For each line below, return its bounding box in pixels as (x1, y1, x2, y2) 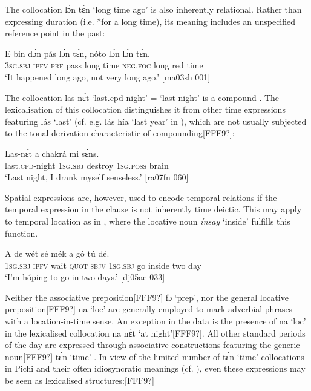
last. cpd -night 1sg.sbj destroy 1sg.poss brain (5, 159, 169, 171)
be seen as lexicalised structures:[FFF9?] (5, 374, 154, 387)
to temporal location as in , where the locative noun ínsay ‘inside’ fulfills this (5, 214, 290, 227)
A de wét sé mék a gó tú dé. (5, 247, 110, 260)
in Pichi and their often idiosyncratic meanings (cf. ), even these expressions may (5, 362, 306, 375)
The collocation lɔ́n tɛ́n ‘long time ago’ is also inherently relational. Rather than (5, 3, 302, 15)
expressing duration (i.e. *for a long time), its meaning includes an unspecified (5, 15, 296, 27)
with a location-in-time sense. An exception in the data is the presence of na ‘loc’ (5, 315, 306, 327)
